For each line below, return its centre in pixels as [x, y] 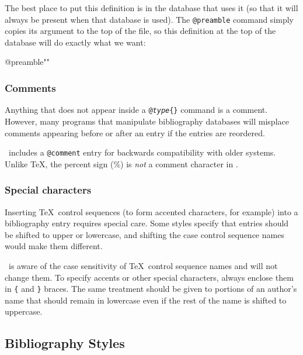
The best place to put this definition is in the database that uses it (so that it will [151, 8]
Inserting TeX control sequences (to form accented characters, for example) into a [151, 211]
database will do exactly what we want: [75, 42]
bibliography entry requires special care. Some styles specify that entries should [147, 223]
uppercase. [24, 311]
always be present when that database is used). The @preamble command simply [149, 19]
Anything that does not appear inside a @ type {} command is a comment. [136, 110]
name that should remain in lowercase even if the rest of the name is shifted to [146, 300]
